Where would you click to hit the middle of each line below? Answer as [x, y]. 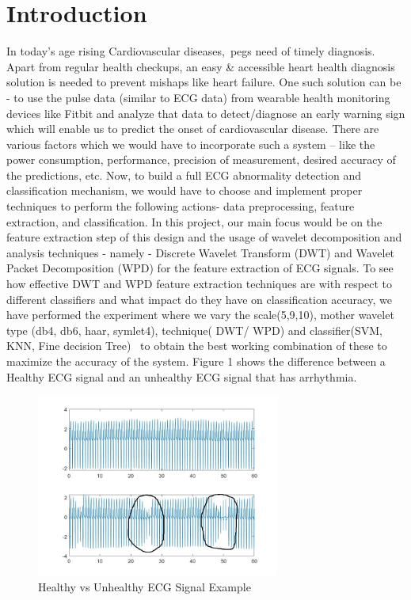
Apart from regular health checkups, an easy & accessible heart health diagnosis [201, 66]
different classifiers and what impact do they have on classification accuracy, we [199, 299]
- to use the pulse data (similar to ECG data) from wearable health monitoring [198, 97]
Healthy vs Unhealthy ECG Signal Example [145, 586]
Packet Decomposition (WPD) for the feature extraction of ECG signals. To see [200, 268]
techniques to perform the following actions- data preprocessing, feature [181, 206]
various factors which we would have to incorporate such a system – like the [191, 144]
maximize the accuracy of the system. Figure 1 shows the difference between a [196, 361]
